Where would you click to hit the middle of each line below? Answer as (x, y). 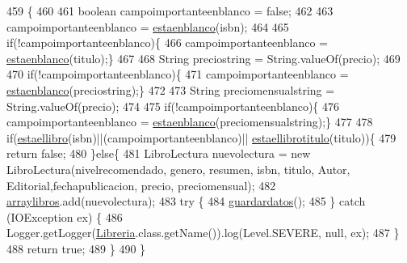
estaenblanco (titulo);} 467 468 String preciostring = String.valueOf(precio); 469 (203, 58)
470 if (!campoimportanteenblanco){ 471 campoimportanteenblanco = (178, 74)
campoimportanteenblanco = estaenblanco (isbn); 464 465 (148, 26)
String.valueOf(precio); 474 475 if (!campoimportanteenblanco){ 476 (173, 106)
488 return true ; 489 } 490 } (76, 248)
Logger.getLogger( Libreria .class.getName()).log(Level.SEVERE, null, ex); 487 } (203, 233)
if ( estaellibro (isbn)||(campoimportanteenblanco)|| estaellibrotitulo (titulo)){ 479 (201, 137)
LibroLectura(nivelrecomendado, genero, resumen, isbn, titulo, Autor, (178, 169)
